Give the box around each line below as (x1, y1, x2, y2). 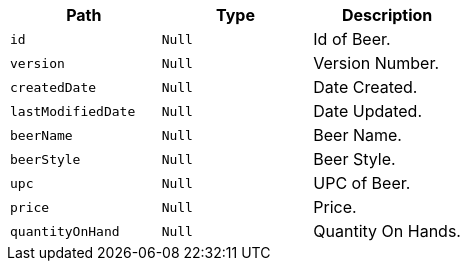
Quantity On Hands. (313, 221, 461, 241)
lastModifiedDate (10, 103, 136, 119)
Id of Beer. (313, 29, 391, 49)
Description (341, 5, 433, 25)
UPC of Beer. (313, 173, 411, 193)
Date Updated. (313, 101, 423, 121)
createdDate (10, 79, 97, 95)
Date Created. (313, 77, 418, 97)
